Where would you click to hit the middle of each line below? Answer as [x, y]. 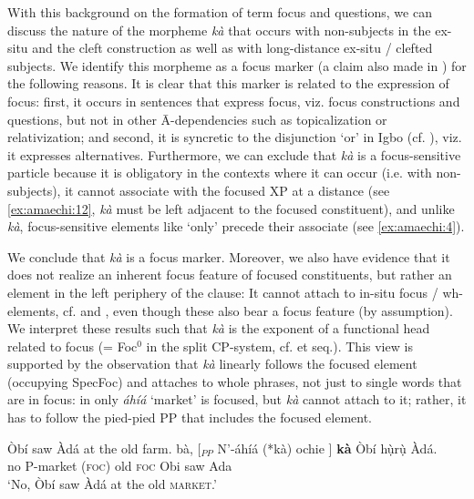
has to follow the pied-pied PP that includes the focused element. [190, 418]
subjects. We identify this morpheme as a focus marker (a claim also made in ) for [237, 65]
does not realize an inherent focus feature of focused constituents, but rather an [230, 275]
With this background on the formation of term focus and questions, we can [220, 12]
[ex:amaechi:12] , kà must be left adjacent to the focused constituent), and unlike [231, 208]
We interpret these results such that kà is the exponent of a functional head [219, 328]
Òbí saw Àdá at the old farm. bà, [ [104, 448]
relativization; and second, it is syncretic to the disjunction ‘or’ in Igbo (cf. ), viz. [235, 137]
